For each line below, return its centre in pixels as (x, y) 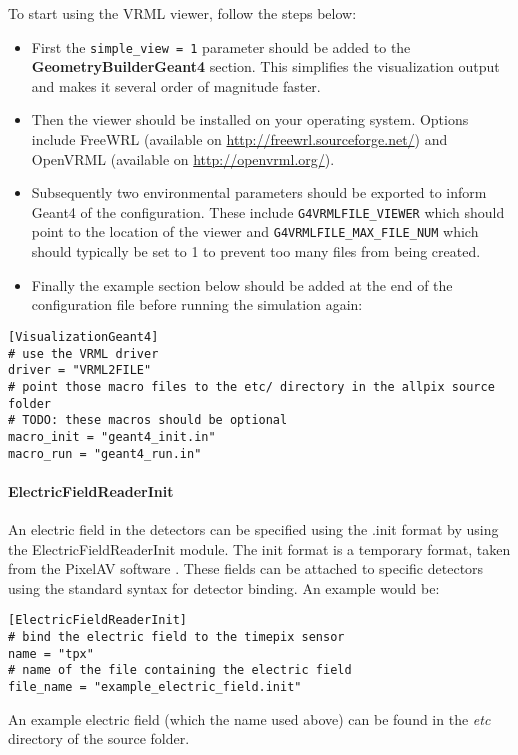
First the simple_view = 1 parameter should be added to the (221, 46)
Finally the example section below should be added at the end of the (242, 284)
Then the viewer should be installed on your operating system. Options (250, 119)
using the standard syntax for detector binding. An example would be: (224, 587)
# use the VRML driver (83, 353)
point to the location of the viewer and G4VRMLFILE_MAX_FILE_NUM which (255, 231)
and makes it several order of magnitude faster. (176, 85)
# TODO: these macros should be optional (148, 420)
